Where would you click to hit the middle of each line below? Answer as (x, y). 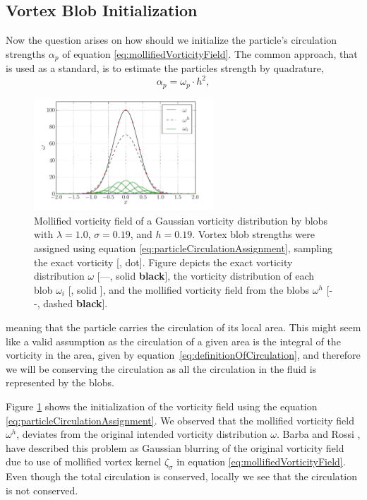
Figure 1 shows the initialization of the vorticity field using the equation (162, 406)
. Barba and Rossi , (318, 434)
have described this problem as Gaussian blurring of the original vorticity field (175, 447)
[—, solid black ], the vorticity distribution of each (206, 276)
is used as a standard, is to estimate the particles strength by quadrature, (165, 68)
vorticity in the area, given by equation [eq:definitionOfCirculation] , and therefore (183, 355)
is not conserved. (42, 490)
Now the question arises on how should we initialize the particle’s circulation (172, 40)
